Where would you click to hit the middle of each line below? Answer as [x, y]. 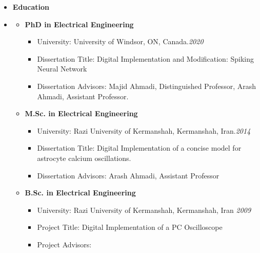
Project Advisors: [64, 244]
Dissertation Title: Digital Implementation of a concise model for [139, 148]
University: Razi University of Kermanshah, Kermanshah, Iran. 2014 [144, 130]
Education [31, 7]
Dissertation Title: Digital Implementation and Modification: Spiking [145, 58]
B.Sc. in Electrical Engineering [80, 193]
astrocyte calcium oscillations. [84, 158]
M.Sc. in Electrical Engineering [81, 113]
